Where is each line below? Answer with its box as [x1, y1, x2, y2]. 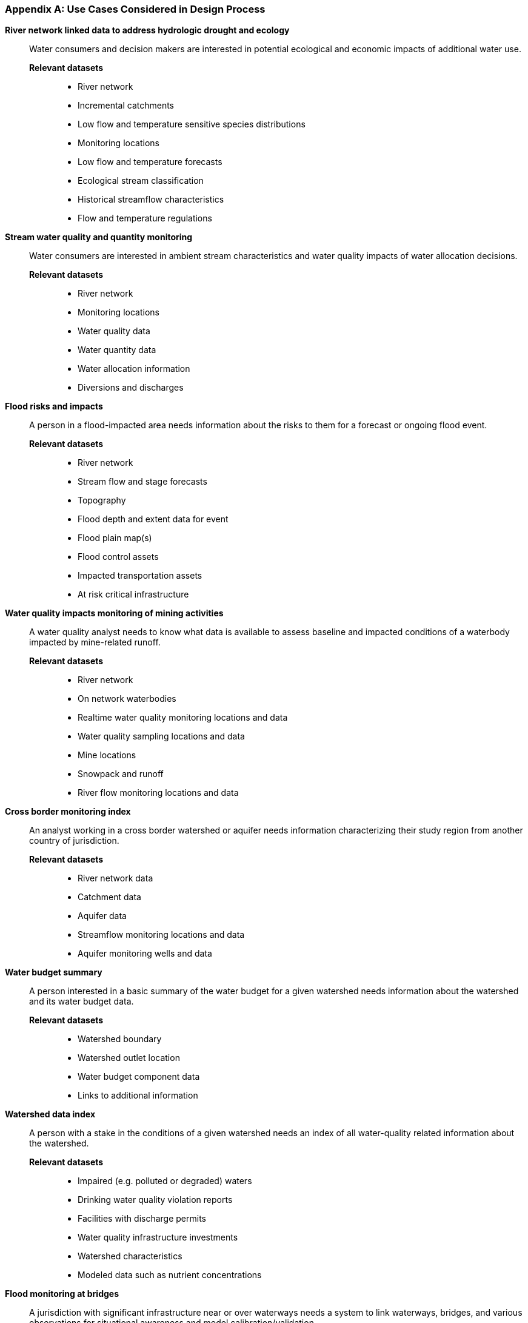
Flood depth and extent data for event [78, 514, 229, 525]
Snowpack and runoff [78, 769, 164, 779]
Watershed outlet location [78, 1052, 180, 1063]
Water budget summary [5, 967, 102, 978]
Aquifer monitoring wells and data [78, 948, 212, 959]
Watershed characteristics [78, 1251, 182, 1262]
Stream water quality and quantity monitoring [5, 232, 193, 243]
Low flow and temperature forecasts [78, 157, 222, 167]
